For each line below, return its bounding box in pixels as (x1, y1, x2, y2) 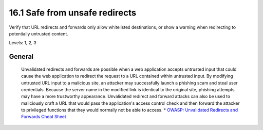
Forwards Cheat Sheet (21, 114, 67, 120)
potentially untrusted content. (9, 31, 68, 36)
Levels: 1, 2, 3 (9, 40, 37, 46)
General (9, 52, 34, 61)
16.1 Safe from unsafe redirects (9, 7, 136, 18)
